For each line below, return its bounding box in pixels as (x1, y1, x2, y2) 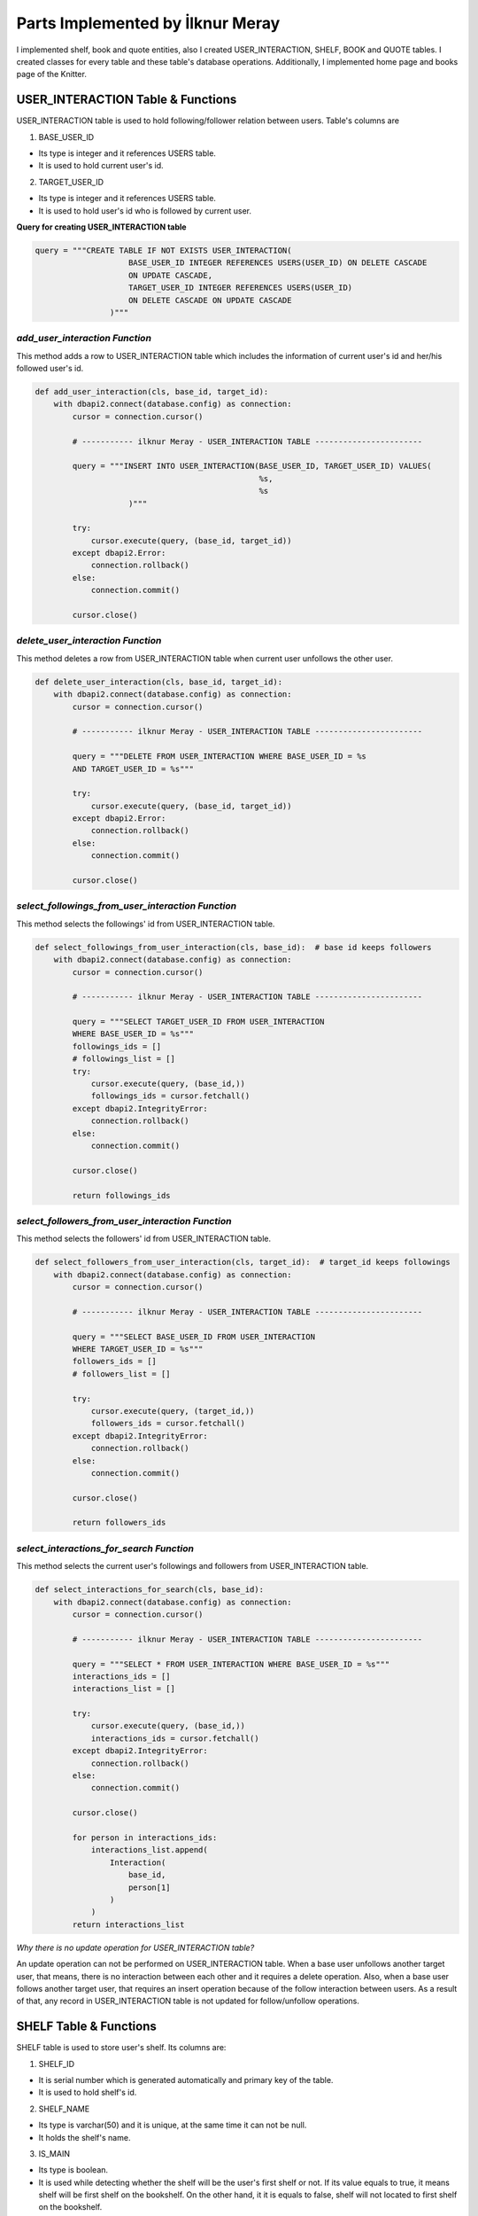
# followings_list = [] (72, 1054, 176, 1064)
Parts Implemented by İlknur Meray (16, 13, 281, 33)
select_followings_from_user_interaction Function (16, 900, 237, 912)
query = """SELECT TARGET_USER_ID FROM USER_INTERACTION (72, 1017, 325, 1027)
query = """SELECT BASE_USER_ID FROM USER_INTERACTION (72, 1331, 316, 1342)
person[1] (128, 1882, 172, 1892)
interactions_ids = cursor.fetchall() (90, 1733, 260, 1744)
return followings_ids (72, 1190, 172, 1200)
